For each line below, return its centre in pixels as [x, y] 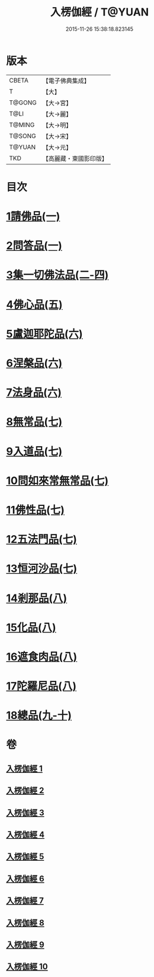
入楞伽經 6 [25, 879]
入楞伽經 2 [25, 790]
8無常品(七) [34, 422]
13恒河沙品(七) [42, 569]
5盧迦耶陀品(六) [44, 334]
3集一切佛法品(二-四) [57, 275]
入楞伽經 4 [25, 835]
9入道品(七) [34, 451]
